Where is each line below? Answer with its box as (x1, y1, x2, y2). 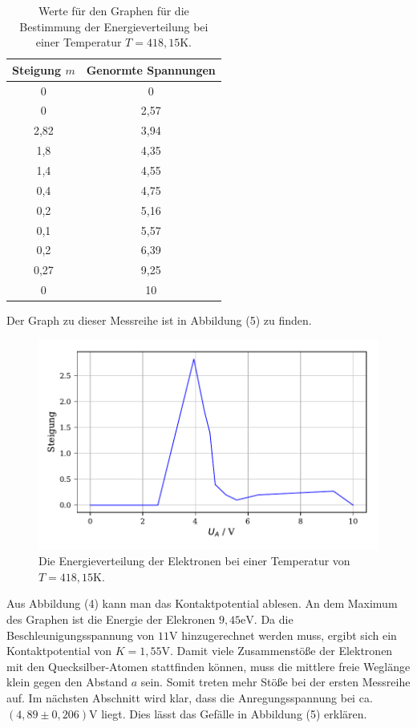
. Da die (253, 610, 294, 627)
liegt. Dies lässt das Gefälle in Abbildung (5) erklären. (101, 705, 367, 722)
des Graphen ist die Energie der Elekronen (6, 610, 216, 627)
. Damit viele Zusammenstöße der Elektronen (170, 642, 393, 659)
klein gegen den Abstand (6, 673, 128, 690)
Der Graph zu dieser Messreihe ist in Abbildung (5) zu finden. (6, 312, 312, 329)
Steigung (12, 61, 62, 78)
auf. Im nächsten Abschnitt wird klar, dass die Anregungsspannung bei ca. (6, 689, 373, 706)
